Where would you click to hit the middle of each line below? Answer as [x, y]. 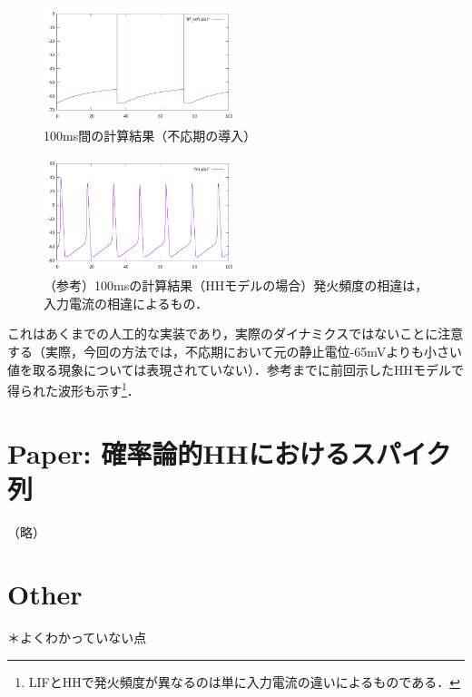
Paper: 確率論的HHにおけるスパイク [230, 452]
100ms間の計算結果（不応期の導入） [150, 135]
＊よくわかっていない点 [77, 638]
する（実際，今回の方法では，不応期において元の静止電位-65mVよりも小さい [235, 351]
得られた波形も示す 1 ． [74, 389]
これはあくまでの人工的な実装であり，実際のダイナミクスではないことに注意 [236, 334]
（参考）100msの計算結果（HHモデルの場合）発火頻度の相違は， [236, 285]
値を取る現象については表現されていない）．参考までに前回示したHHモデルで [236, 369]
